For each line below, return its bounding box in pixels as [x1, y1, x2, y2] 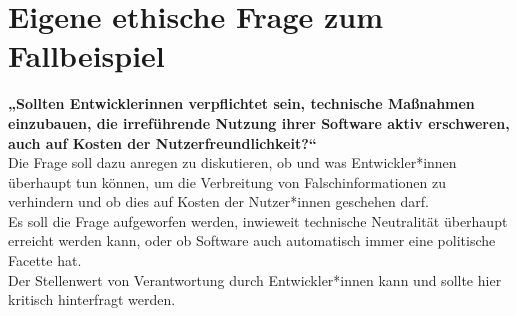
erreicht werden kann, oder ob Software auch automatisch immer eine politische [8, 230, 496, 251]
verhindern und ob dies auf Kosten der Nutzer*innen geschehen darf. [8, 191, 429, 212]
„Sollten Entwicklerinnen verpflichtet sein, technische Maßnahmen [8, 93, 475, 114]
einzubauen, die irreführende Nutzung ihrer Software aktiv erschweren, [8, 112, 510, 133]
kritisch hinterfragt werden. [8, 289, 176, 310]
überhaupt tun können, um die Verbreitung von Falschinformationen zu [8, 171, 447, 192]
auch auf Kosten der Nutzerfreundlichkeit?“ [8, 132, 317, 153]
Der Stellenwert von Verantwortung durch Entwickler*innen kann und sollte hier [8, 269, 502, 290]
